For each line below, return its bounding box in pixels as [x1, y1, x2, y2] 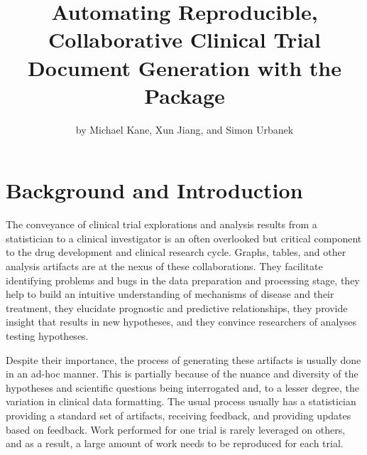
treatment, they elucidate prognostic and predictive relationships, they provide [6, 300, 348, 315]
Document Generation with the [27, 53, 341, 82]
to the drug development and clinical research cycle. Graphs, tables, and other [6, 245, 346, 259]
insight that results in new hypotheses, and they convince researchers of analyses [6, 314, 356, 329]
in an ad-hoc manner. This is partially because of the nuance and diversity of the [6, 366, 358, 381]
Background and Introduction [6, 176, 303, 205]
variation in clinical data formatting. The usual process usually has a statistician [6, 394, 356, 409]
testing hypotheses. [6, 328, 89, 343]
